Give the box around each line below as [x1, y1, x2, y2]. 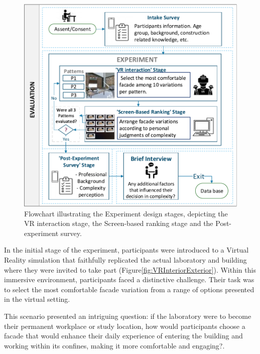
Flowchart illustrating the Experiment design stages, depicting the [24, 208, 228, 218]
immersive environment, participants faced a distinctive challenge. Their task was [4, 274, 254, 285]
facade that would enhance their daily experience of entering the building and [4, 330, 243, 341]
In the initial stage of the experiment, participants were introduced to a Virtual [4, 245, 249, 255]
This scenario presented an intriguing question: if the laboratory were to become [4, 310, 251, 321]
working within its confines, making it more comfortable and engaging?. [4, 340, 225, 350]
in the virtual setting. [4, 294, 70, 304]
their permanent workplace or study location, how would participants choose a [4, 320, 245, 331]
